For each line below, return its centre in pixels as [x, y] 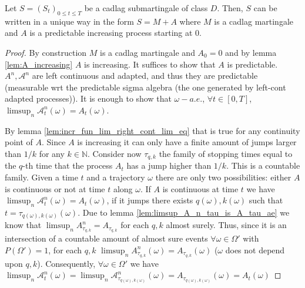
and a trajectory [116, 177]
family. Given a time [41, 177]
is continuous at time [200, 188]
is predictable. [252, 64]
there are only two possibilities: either [223, 177]
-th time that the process [68, 165]
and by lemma [251, 52]
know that [23, 225]
